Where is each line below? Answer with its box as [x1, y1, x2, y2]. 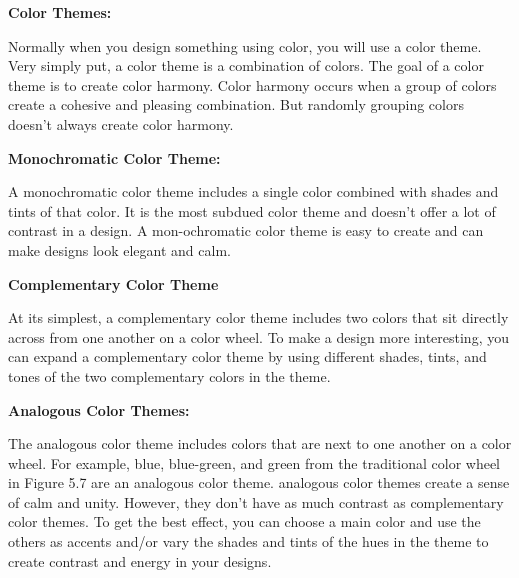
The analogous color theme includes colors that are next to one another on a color [8, 433, 512, 454]
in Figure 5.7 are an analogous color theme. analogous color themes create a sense [8, 472, 510, 493]
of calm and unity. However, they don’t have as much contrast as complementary [8, 491, 504, 512]
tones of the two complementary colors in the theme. [8, 365, 331, 386]
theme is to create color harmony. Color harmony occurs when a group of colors [8, 74, 497, 95]
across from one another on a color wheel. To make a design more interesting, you [8, 326, 509, 347]
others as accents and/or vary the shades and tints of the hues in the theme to [8, 531, 489, 552]
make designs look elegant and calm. [8, 239, 231, 260]
